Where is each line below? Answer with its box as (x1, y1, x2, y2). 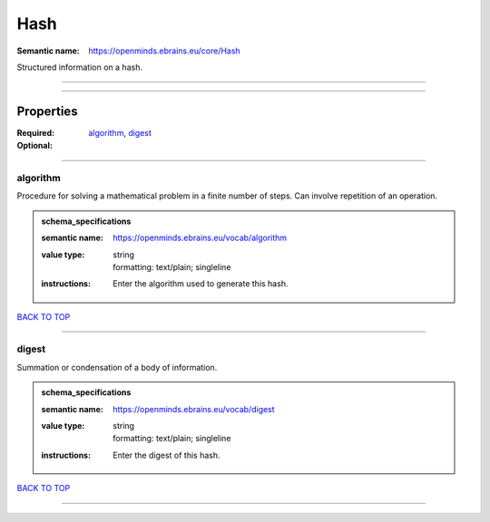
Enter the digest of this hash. (113, 449, 221, 460)
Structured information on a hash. (16, 62, 142, 72)
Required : (16, 127, 54, 138)
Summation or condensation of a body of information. (16, 362, 218, 372)
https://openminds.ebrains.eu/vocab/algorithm (113, 232, 288, 244)
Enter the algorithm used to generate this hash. (113, 278, 289, 289)
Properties (16, 103, 78, 119)
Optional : (16, 140, 54, 151)
